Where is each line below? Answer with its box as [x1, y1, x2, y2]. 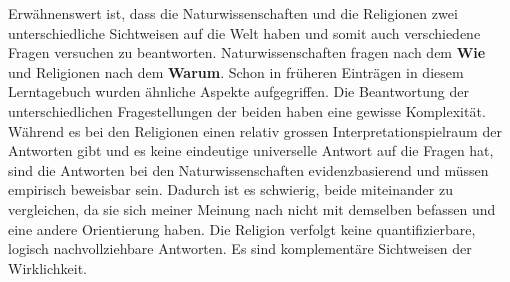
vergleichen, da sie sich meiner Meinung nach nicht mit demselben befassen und [8, 198, 496, 219]
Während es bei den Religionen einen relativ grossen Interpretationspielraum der [8, 120, 502, 141]
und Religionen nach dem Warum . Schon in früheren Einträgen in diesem [8, 61, 464, 82]
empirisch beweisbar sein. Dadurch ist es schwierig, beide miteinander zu [8, 179, 453, 200]
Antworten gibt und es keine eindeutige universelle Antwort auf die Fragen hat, [8, 140, 494, 161]
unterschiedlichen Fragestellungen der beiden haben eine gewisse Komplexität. [8, 100, 486, 121]
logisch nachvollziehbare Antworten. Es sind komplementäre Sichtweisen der [8, 238, 472, 259]
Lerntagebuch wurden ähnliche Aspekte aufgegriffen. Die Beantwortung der [8, 81, 469, 102]
